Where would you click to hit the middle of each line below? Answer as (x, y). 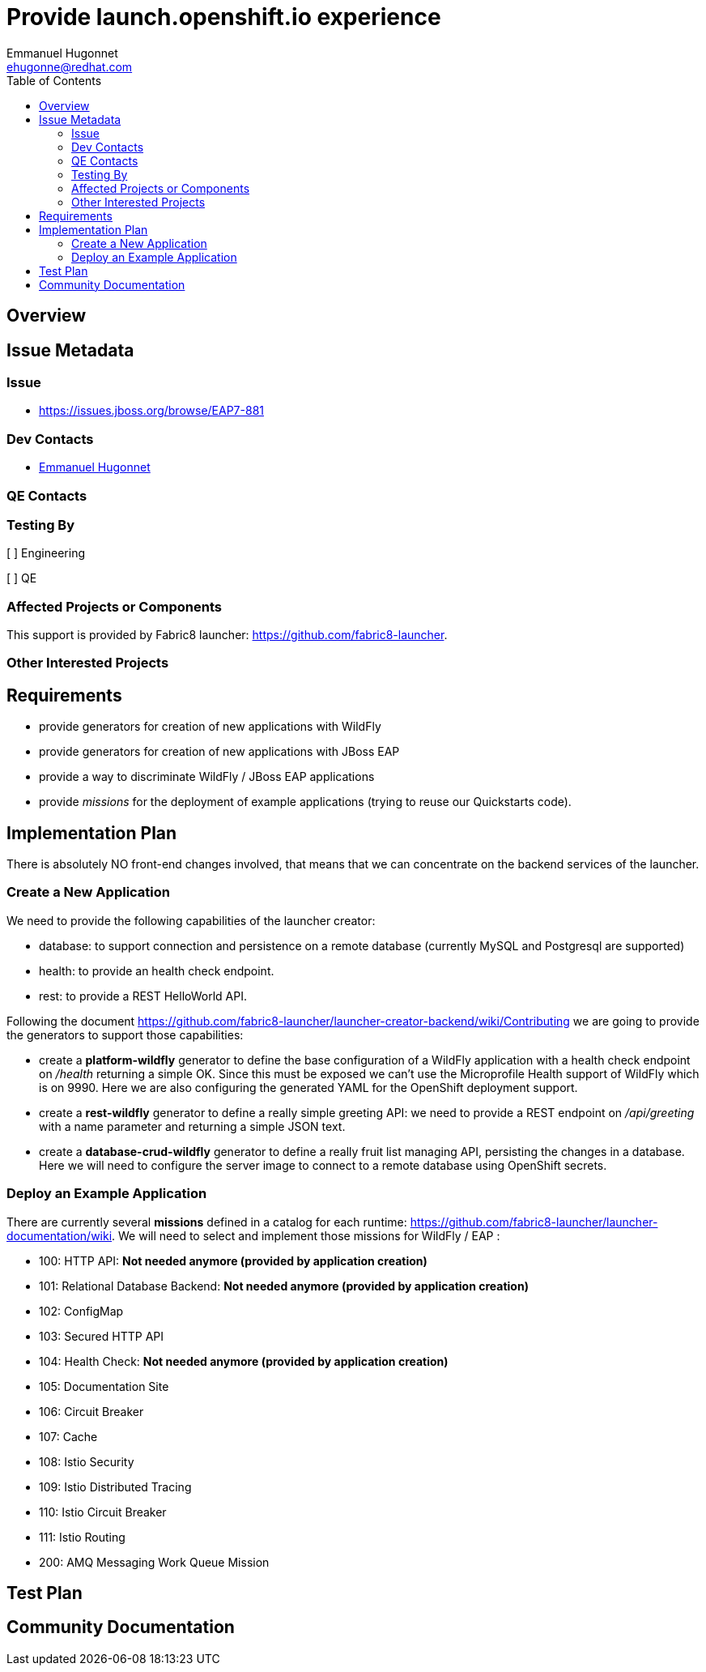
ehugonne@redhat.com (70, 66)
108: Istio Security (87, 1461)
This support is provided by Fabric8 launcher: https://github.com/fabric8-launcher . (227, 635)
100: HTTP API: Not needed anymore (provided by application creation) (233, 1260)
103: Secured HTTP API (101, 1336)
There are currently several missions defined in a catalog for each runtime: (207, 1222)
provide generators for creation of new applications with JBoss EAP (219, 752)
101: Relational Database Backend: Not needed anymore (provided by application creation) (284, 1286)
